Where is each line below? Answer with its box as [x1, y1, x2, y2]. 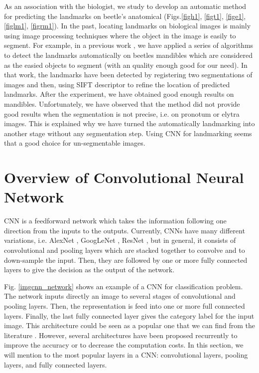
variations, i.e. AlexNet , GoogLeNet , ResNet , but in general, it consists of [4, 235, 236, 245]
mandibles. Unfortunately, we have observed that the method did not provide [4, 98, 240, 109]
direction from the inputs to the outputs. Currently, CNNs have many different [4, 225, 245, 235]
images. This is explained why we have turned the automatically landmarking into [4, 118, 255, 129]
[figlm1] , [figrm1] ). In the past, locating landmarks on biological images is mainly [4, 20, 251, 31]
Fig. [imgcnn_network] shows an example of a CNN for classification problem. [4, 281, 243, 291]
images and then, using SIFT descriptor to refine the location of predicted [4, 79, 230, 89]
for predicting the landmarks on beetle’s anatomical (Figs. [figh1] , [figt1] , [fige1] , [4, 10, 246, 21]
